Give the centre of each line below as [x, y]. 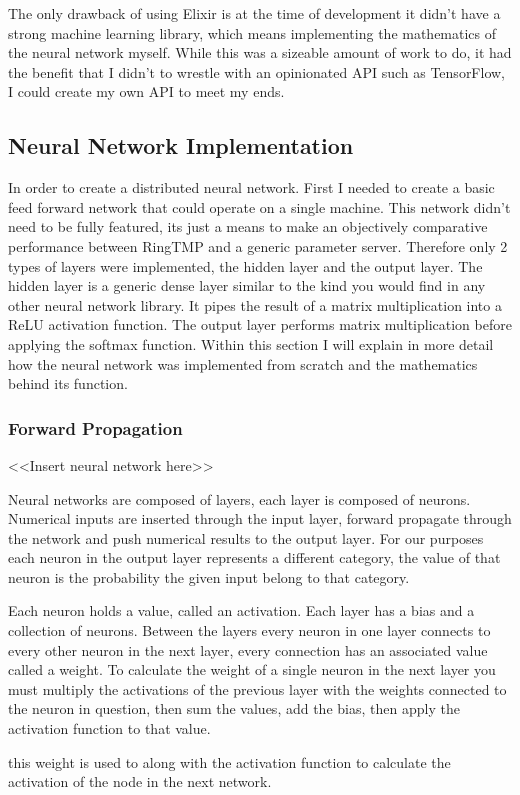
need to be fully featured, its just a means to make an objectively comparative [248, 226]
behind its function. [68, 383]
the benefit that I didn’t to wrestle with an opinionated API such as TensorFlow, [257, 71]
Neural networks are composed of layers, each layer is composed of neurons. [239, 498]
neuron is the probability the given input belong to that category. [209, 576]
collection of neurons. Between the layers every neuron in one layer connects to [249, 630]
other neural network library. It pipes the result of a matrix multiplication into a [255, 304]
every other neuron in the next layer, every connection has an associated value [248, 649]
